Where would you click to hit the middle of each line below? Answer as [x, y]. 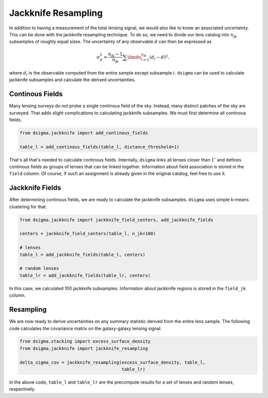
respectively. [22, 389]
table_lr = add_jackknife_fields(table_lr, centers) [85, 275]
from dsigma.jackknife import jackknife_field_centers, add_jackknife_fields [116, 220]
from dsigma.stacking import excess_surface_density [85, 341]
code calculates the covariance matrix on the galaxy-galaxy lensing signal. [85, 328]
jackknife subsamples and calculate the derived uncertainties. [72, 80]
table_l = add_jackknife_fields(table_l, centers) [83, 254]
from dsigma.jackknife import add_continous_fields [84, 133]
